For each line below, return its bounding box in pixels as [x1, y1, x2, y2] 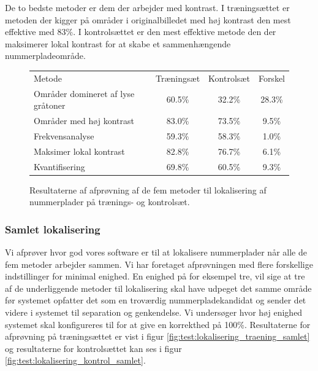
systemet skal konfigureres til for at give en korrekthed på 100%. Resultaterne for [5, 318, 311, 330]
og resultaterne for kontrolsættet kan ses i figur [5, 342, 182, 354]
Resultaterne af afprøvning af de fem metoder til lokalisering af [29, 183, 267, 196]
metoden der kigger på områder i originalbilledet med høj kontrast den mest [5, 13, 291, 26]
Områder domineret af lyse [34, 87, 135, 100]
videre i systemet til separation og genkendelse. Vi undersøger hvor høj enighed [5, 306, 303, 318]
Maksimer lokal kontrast [34, 144, 125, 157]
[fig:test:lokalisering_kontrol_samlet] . [5, 354, 146, 367]
